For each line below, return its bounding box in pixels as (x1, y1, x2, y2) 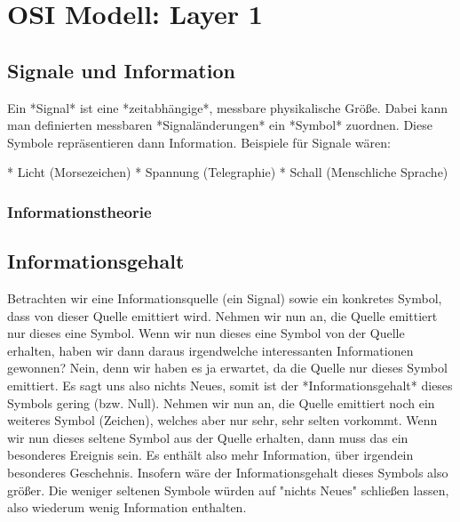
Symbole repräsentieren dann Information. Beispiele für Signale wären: (7, 133, 391, 151)
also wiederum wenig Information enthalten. (7, 498, 247, 517)
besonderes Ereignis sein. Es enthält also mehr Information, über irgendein (7, 446, 414, 464)
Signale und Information (7, 56, 235, 84)
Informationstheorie (7, 200, 152, 222)
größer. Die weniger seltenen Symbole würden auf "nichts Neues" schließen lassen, (7, 480, 449, 499)
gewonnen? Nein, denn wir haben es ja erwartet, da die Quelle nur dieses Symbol (7, 358, 448, 377)
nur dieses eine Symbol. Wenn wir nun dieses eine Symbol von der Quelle (7, 324, 405, 342)
